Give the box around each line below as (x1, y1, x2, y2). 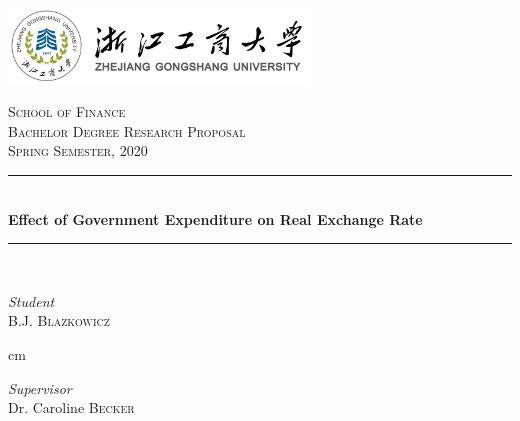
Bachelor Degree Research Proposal (8, 120, 246, 141)
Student (8, 290, 55, 311)
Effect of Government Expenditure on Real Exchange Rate (8, 208, 423, 229)
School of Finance (8, 101, 126, 122)
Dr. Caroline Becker (8, 397, 135, 418)
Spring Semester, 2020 (8, 140, 148, 161)
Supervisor (8, 377, 72, 398)
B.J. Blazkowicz (8, 310, 110, 331)
